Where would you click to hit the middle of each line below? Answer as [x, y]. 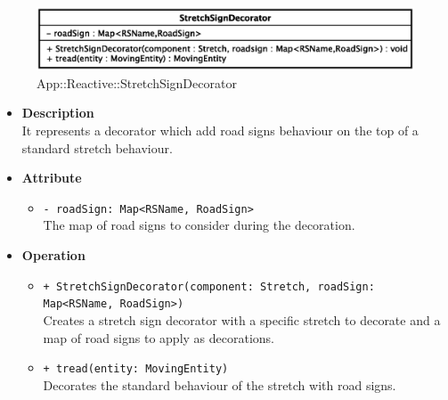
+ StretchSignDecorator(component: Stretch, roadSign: [209, 286]
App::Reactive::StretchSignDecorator [137, 82]
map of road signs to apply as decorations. [159, 337]
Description [58, 113]
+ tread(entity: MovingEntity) [136, 369]
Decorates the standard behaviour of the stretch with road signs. [220, 384]
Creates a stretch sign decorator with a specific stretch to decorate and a [242, 319]
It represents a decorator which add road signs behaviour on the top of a [220, 130]
